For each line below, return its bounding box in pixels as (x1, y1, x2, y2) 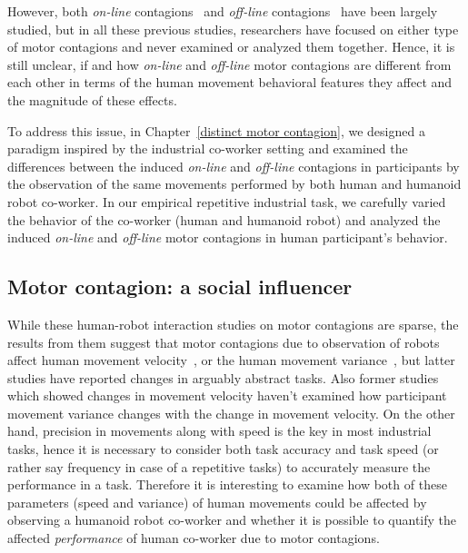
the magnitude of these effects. (7, 90, 177, 109)
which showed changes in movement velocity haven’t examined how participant (7, 386, 447, 405)
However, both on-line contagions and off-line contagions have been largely (7, 2, 438, 20)
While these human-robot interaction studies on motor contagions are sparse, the (7, 314, 459, 333)
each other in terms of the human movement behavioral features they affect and (7, 73, 453, 92)
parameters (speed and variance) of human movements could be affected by (7, 492, 427, 511)
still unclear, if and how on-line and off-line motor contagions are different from (7, 54, 452, 74)
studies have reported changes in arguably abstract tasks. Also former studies (7, 368, 439, 387)
